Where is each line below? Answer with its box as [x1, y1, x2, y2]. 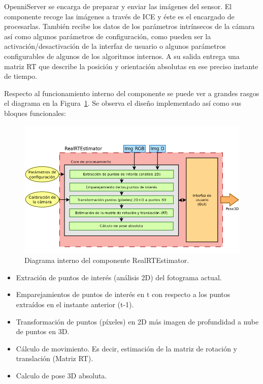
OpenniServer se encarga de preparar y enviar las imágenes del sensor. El [4, 1, 232, 11]
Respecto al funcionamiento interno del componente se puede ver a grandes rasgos [4, 87, 259, 98]
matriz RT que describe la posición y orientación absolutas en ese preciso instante [4, 61, 258, 71]
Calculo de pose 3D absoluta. [16, 370, 107, 380]
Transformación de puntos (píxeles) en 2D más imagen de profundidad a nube [16, 316, 259, 327]
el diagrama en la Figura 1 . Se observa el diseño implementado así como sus [4, 98, 241, 108]
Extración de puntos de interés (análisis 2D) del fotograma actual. [16, 272, 222, 282]
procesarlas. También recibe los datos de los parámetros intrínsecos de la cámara [4, 21, 255, 32]
